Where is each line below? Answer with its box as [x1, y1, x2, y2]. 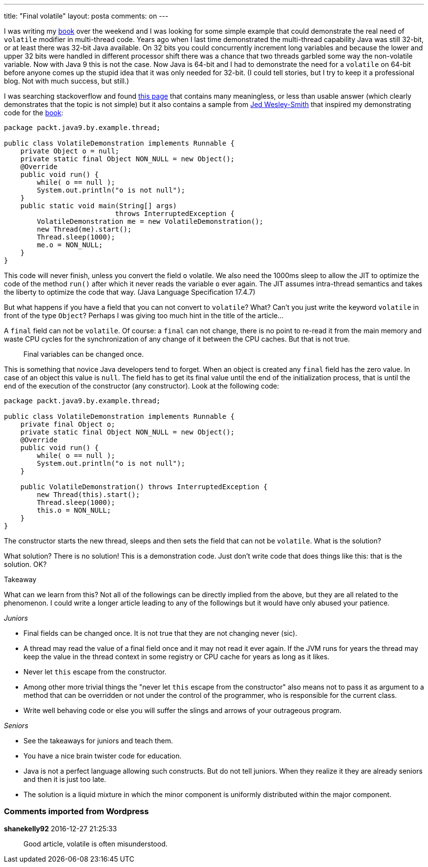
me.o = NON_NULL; [37, 241, 103, 249]
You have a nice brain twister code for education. [23, 752, 182, 760]
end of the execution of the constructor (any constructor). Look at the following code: [4, 382, 279, 390]
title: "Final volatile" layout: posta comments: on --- [4, 12, 169, 20]
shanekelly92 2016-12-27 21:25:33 [4, 824, 117, 833]
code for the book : [4, 108, 64, 117]
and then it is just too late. [23, 775, 107, 783]
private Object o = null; [20, 147, 120, 155]
